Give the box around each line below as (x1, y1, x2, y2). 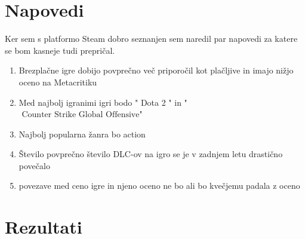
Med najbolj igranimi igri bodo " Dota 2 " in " (19, 96, 187, 108)
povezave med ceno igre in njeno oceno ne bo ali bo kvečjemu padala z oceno (19, 179, 300, 192)
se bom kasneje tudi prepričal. (5, 44, 115, 56)
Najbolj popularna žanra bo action (19, 127, 146, 140)
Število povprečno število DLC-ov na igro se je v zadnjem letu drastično (19, 148, 283, 160)
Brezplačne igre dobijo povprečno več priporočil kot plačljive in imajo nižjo (19, 64, 294, 76)
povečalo (19, 159, 50, 171)
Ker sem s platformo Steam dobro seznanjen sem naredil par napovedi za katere (5, 32, 298, 45)
